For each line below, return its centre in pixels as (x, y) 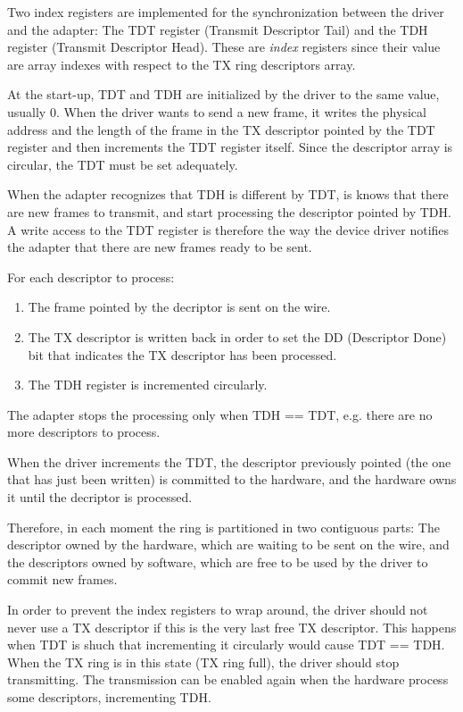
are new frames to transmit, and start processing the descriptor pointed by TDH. (229, 211)
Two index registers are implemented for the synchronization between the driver (226, 12)
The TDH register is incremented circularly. (148, 385)
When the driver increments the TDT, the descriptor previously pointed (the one (229, 461)
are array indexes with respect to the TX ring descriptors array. (182, 64)
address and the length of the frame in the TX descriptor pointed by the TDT (221, 129)
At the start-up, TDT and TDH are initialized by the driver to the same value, (223, 94)
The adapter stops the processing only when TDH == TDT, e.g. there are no (220, 414)
